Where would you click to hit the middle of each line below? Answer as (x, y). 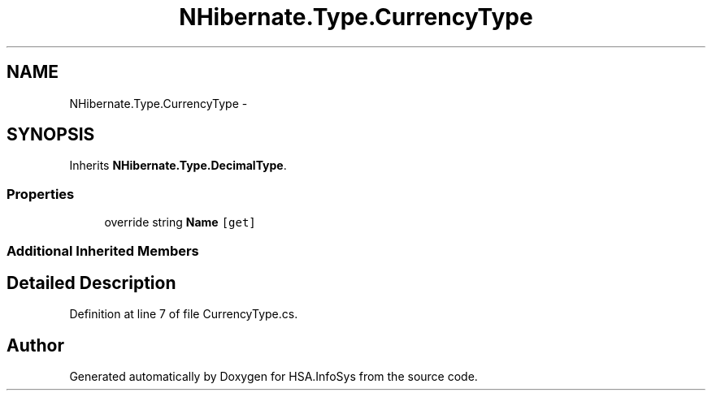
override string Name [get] (180, 222)
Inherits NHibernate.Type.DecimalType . (178, 166)
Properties (41, 194)
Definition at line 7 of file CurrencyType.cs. (184, 314)
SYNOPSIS (51, 135)
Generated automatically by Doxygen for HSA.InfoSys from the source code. (274, 377)
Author (35, 345)
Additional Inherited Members (103, 250)
